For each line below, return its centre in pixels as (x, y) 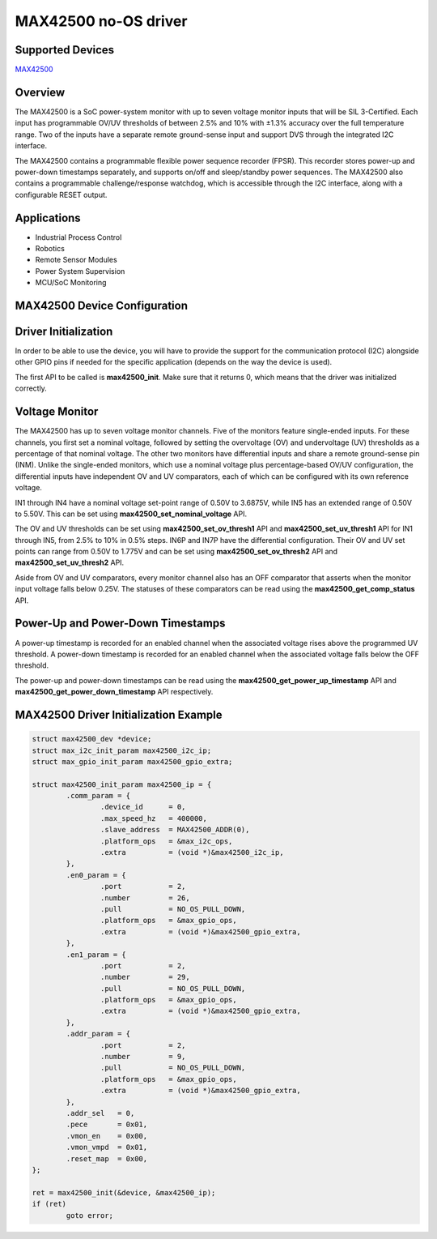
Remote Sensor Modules (76, 260)
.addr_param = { (98, 1034)
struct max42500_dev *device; (92, 739)
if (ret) (49, 1204)
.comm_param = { (98, 796)
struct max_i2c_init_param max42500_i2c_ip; (122, 750)
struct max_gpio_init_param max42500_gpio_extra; (132, 761)
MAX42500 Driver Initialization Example (119, 714)
